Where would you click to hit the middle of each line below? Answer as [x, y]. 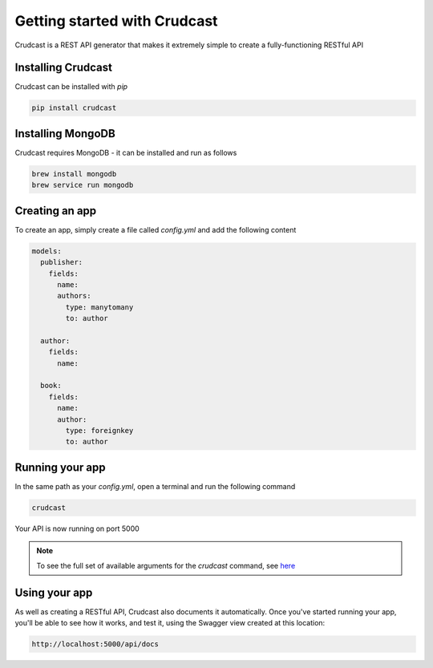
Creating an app [56, 211]
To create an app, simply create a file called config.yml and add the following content [156, 229]
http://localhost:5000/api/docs [95, 644]
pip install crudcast [74, 108]
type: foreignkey [99, 431]
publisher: [62, 262]
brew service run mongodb [83, 185]
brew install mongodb [74, 174]
